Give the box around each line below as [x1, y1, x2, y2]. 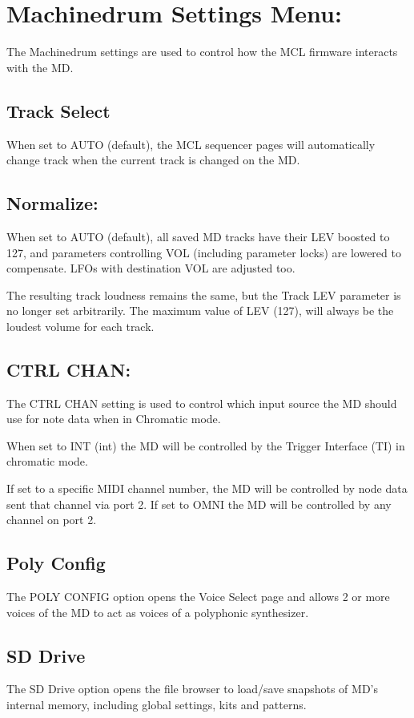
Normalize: [6, 191, 98, 216]
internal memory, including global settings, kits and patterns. [6, 696, 307, 713]
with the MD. [6, 58, 74, 75]
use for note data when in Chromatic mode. [6, 410, 221, 427]
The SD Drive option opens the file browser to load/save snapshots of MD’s [6, 680, 379, 697]
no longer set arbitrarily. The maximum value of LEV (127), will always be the [6, 302, 394, 319]
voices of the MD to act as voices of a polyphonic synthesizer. [6, 603, 309, 620]
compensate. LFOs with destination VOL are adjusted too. [6, 260, 295, 276]
